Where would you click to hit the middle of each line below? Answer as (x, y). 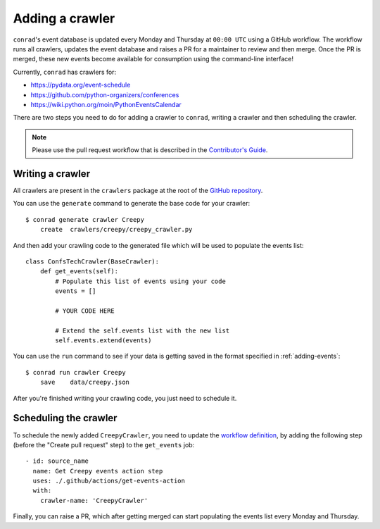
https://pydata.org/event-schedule (81, 85)
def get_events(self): (79, 272)
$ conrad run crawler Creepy (76, 372)
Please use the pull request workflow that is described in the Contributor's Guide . (150, 150)
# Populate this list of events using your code (141, 281)
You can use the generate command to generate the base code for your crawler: (131, 204)
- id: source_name (57, 461)
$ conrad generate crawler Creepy (85, 219)
